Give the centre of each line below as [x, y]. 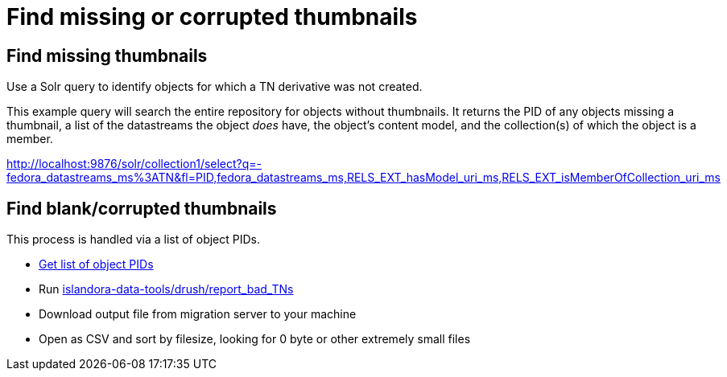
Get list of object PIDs [96, 264]
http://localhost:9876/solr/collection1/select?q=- [134, 164]
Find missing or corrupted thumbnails [212, 17]
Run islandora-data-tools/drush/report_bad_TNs [166, 289]
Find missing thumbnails [107, 55]
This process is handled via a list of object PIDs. [133, 240]
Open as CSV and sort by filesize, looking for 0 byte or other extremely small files [255, 339]
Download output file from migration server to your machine [198, 314]
